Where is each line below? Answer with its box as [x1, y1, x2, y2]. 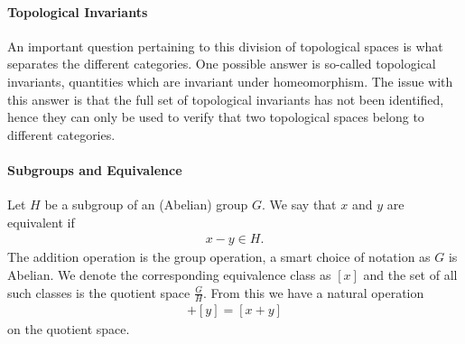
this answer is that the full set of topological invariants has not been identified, [7, 89, 444, 108]
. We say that [262, 195, 337, 214]
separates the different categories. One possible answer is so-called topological [7, 54, 436, 73]
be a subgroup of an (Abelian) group [44, 195, 248, 214]
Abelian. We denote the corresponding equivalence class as [7, 265, 331, 284]
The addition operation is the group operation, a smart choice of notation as [7, 247, 431, 266]
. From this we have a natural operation [203, 283, 424, 302]
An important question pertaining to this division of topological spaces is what [7, 36, 443, 55]
